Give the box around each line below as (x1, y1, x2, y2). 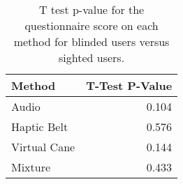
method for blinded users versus (13, 33, 170, 49)
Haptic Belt (11, 118, 68, 135)
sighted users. (59, 49, 125, 66)
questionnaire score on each (24, 17, 159, 33)
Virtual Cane (11, 139, 75, 155)
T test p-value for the (38, 1, 145, 17)
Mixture (11, 159, 51, 175)
